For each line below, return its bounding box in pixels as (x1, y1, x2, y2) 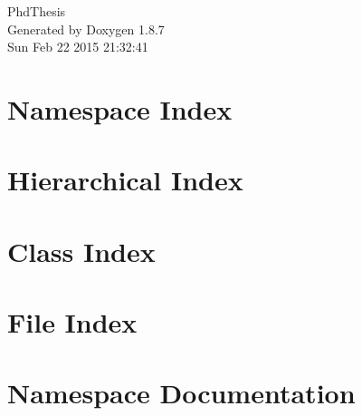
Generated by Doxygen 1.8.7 (7, 19, 165, 38)
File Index (7, 304, 138, 341)
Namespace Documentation (7, 374, 356, 411)
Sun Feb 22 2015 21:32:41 (7, 37, 148, 56)
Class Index (7, 232, 156, 269)
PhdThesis (7, 2, 66, 20)
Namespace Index (7, 90, 233, 127)
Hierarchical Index (7, 161, 243, 198)
